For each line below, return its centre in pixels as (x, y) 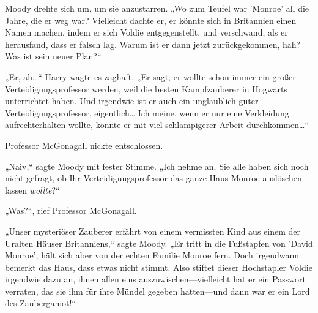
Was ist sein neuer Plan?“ (53, 56)
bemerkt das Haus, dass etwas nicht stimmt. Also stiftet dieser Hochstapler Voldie (159, 267)
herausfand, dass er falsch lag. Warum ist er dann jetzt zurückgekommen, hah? (153, 44)
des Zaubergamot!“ (41, 303)
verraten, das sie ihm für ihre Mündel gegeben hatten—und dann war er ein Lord (157, 291)
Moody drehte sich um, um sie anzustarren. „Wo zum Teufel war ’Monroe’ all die (157, 8)
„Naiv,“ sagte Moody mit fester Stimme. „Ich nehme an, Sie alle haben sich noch (157, 166)
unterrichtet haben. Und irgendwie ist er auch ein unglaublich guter (132, 101)
